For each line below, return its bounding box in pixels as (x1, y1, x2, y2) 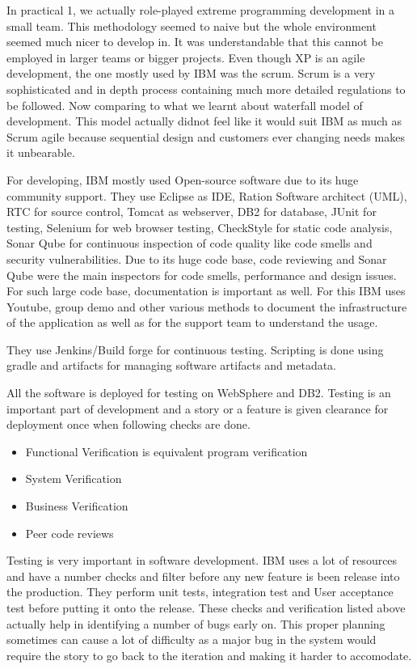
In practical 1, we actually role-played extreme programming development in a (6, 2, 395, 18)
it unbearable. (6, 144, 75, 161)
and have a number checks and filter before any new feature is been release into (6, 567, 400, 584)
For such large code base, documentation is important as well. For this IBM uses (6, 282, 406, 299)
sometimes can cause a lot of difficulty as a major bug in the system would (6, 631, 377, 648)
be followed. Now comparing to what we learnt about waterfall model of (6, 96, 363, 113)
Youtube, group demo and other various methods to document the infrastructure (6, 298, 407, 315)
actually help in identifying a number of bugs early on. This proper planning (6, 615, 385, 632)
